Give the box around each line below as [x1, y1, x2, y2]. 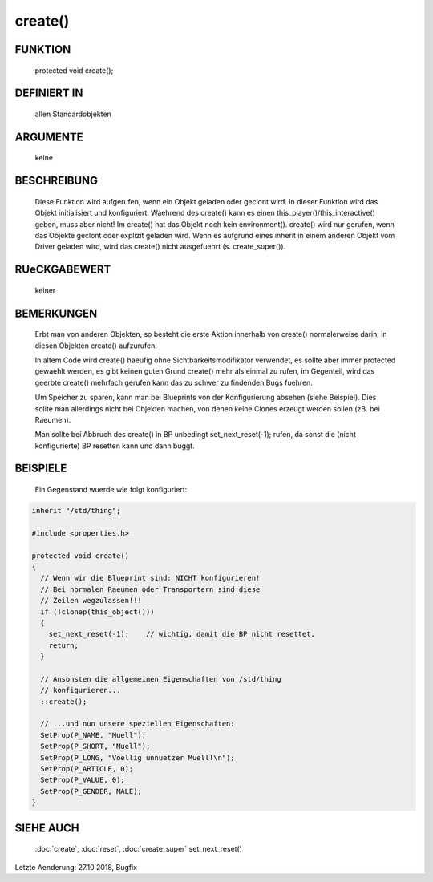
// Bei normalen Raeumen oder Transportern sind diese [40, 585, 261, 593]
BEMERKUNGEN [14, 306, 98, 320]
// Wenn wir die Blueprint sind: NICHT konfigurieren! [40, 573, 261, 583]
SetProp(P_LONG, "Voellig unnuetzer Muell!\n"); [40, 753, 236, 762]
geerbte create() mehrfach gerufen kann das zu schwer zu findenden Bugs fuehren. [34, 378, 313, 387]
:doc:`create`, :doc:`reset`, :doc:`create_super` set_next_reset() [34, 844, 243, 854]
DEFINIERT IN [14, 87, 83, 100]
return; [48, 641, 79, 649]
